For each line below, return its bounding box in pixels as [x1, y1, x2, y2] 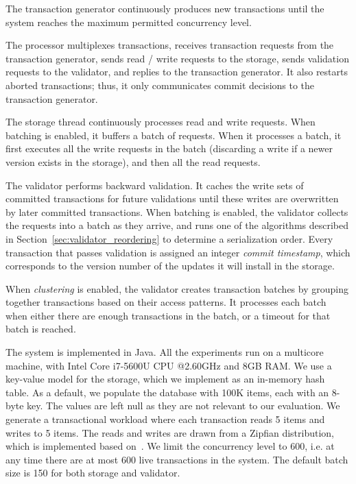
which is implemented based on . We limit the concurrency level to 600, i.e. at [5, 439, 335, 453]
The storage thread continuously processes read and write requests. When [5, 114, 316, 129]
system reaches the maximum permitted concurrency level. [5, 14, 252, 29]
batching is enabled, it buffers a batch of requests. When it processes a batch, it [5, 128, 342, 142]
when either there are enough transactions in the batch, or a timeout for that [5, 308, 331, 322]
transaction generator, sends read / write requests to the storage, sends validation [5, 51, 349, 65]
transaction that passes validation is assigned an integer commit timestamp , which [5, 245, 351, 259]
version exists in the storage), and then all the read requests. [5, 154, 261, 169]
